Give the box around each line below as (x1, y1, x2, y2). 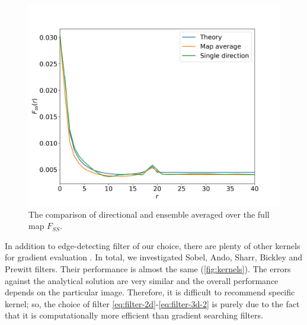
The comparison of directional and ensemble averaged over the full (28, 208, 270, 220)
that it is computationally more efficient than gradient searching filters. (5, 309, 263, 321)
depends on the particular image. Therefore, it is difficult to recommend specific (5, 286, 295, 298)
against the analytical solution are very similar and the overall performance (5, 274, 279, 286)
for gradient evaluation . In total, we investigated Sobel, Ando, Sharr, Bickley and (5, 251, 303, 263)
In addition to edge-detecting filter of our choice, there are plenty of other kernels (5, 239, 300, 251)
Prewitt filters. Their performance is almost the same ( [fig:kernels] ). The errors (5, 263, 291, 275)
